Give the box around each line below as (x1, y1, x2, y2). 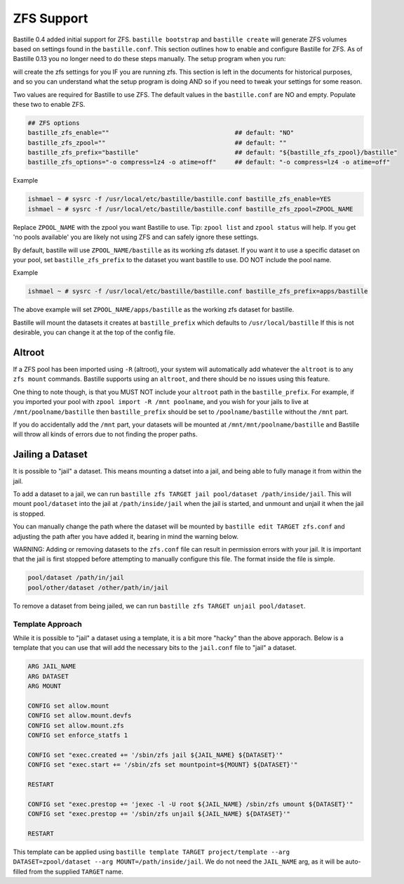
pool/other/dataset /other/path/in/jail (27, 583, 168, 592)
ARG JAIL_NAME (27, 663, 76, 670)
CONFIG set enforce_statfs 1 (27, 731, 128, 739)
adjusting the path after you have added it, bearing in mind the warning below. (13, 532, 238, 540)
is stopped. (13, 509, 46, 518)
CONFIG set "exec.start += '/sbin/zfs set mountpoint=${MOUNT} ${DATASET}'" (27, 761, 298, 769)
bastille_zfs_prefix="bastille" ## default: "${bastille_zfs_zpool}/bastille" (27, 148, 398, 157)
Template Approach (13, 619, 82, 629)
